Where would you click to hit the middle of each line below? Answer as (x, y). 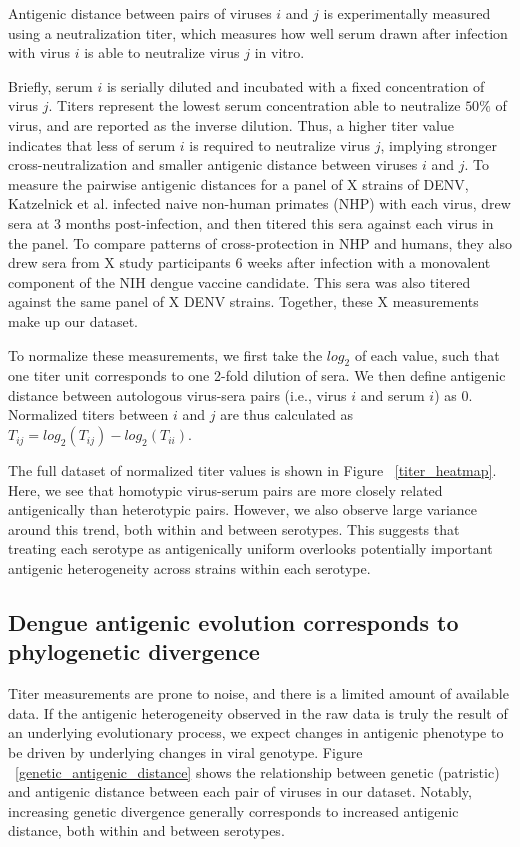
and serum (392, 394)
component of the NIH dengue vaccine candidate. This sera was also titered (239, 281)
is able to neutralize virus (162, 52)
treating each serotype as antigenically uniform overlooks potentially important (250, 548)
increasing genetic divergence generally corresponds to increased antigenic (233, 810)
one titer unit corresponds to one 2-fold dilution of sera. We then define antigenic (257, 375)
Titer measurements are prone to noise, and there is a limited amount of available (258, 693)
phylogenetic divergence (134, 651)
